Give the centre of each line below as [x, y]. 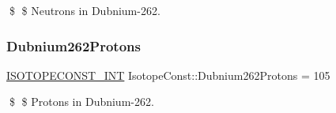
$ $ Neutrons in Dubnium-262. [85, 10]
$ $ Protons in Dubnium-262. [81, 102]
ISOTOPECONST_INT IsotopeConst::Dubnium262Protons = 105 [168, 75]
